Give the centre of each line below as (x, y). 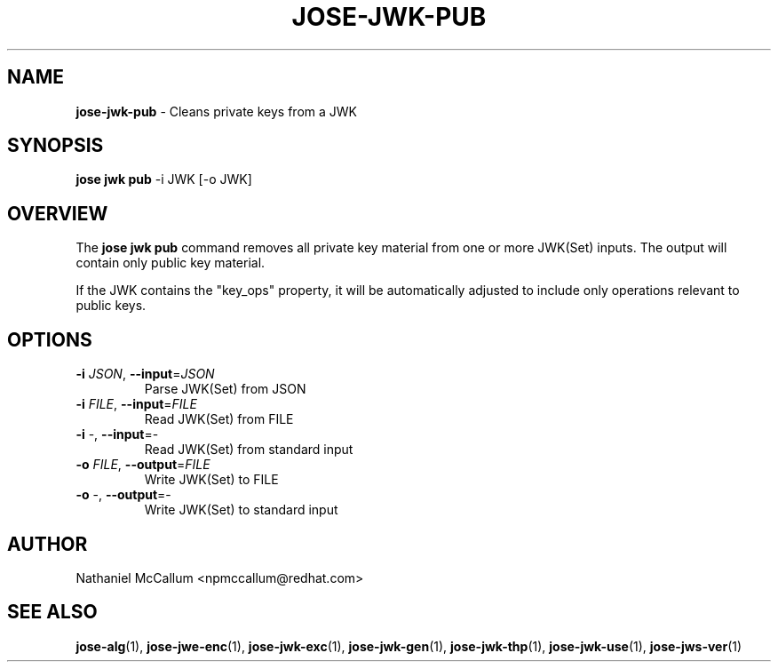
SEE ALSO (52, 612)
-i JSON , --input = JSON (145, 374)
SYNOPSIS (56, 146)
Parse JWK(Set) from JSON (225, 389)
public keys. (111, 306)
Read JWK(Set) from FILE (219, 419)
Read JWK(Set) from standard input (249, 450)
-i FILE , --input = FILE (136, 404)
